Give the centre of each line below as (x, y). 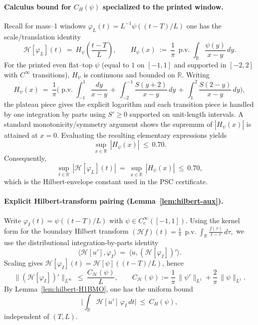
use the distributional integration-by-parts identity (81, 242)
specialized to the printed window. (163, 6)
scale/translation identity (42, 36)
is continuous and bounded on (129, 74)
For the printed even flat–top (48, 64)
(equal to (115, 64)
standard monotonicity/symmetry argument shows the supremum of (108, 124)
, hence (173, 263)
